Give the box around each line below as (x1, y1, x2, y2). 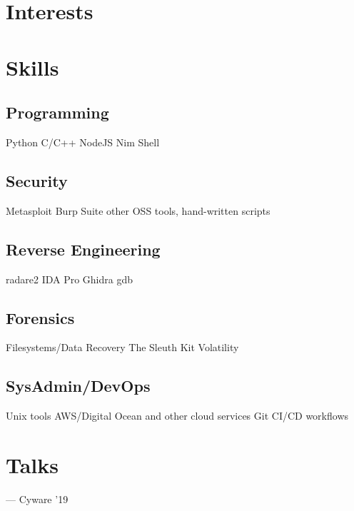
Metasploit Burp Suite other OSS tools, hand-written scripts (6, 203, 270, 218)
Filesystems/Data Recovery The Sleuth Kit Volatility (6, 340, 239, 355)
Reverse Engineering (6, 238, 161, 260)
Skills (6, 52, 59, 81)
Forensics (6, 306, 75, 328)
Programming (6, 101, 109, 123)
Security (6, 169, 68, 191)
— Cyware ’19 (6, 491, 69, 506)
